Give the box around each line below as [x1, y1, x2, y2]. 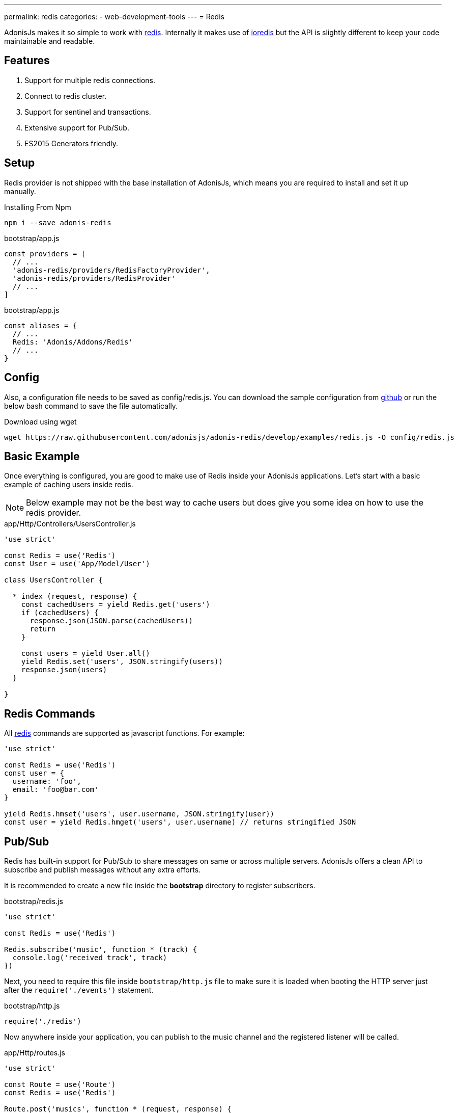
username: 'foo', [12, 777, 81, 786]
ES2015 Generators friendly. [24, 139, 119, 148]
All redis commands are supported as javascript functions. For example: [4, 729, 245, 738]
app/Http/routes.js [4, 1048, 65, 1057]
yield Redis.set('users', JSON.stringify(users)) [21, 657, 223, 666]
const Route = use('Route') [4, 1080, 116, 1089]
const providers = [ [4, 249, 86, 258]
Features [4, 54, 50, 67]
